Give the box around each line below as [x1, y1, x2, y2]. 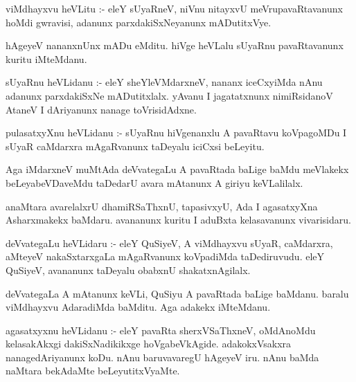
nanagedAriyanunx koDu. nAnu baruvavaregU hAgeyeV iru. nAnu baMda [6, 349, 319, 364]
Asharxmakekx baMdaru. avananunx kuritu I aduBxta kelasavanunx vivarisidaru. [6, 212, 351, 227]
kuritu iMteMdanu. [6, 51, 87, 66]
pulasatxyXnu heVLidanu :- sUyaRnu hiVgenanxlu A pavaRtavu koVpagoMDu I [6, 125, 347, 140]
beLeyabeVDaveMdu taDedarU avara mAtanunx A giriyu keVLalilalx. [6, 175, 303, 190]
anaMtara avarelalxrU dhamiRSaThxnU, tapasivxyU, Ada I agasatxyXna [6, 199, 318, 213]
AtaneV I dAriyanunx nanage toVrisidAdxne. [6, 102, 197, 116]
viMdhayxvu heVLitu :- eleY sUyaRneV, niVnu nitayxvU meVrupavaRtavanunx [6, 1, 343, 15]
